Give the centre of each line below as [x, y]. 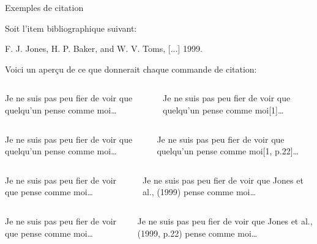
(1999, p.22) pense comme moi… [197, 233]
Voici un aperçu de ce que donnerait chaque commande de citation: [131, 69]
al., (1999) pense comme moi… [199, 192]
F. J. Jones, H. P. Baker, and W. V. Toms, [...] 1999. [104, 48]
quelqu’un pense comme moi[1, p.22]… [228, 151]
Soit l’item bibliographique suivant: [71, 28]
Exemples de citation [44, 7]
